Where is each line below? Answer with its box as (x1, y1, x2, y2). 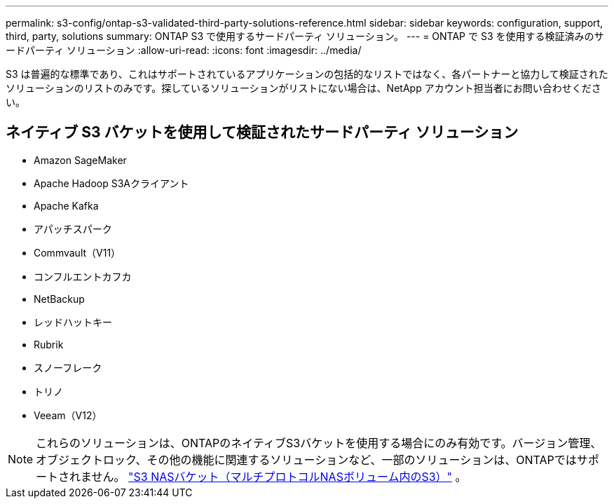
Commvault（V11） (34, 246, 121, 259)
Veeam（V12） (34, 409, 102, 421)
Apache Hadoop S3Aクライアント (34, 177, 189, 189)
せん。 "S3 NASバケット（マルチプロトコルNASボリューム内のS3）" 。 (91, 469, 467, 484)
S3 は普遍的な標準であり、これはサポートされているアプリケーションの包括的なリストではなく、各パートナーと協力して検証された (6, 68, 608, 80)
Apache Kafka (34, 199, 99, 212)
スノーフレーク (34, 361, 102, 374)
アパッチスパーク (34, 222, 112, 235)
